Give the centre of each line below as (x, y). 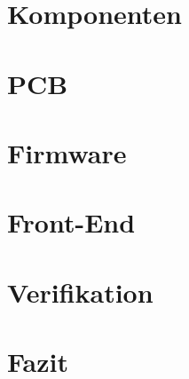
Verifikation (80, 292)
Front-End (71, 222)
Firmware (67, 152)
